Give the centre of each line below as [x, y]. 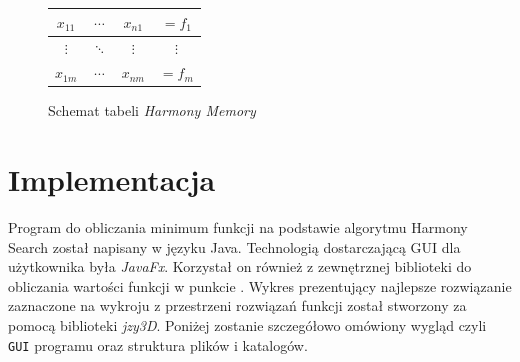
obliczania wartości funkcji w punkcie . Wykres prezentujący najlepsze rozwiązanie [260, 285]
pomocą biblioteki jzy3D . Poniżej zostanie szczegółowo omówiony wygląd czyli [247, 324]
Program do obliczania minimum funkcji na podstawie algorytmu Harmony [238, 227]
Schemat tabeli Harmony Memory [152, 110]
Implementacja [112, 179]
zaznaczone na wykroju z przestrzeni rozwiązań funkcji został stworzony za [237, 305]
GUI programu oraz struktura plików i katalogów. [158, 344]
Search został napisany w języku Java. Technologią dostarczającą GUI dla [234, 246]
